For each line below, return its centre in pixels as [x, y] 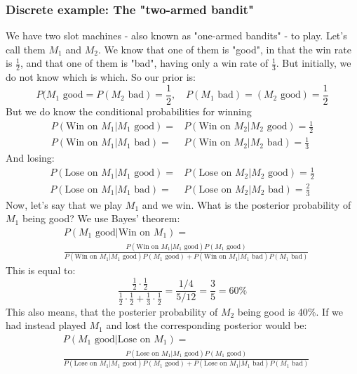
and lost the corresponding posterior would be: [207, 325]
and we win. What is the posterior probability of [247, 204]
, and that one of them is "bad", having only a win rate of [144, 63]
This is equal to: [41, 270]
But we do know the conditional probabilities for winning [129, 111]
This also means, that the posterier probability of [112, 311]
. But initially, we [314, 63]
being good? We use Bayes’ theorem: [101, 218]
